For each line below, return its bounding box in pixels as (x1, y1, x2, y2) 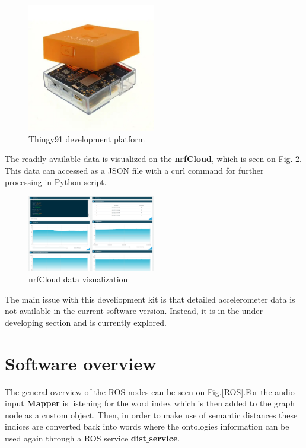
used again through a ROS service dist (5, 431, 146, 444)
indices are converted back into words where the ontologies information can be (5, 420, 289, 433)
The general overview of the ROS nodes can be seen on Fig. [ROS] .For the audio (5, 385, 295, 398)
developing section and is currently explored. (5, 316, 167, 328)
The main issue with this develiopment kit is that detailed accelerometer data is (5, 293, 295, 305)
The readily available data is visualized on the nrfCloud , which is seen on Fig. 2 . (5, 152, 302, 165)
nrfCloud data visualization (28, 273, 128, 285)
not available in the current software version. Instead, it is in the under (5, 304, 263, 317)
